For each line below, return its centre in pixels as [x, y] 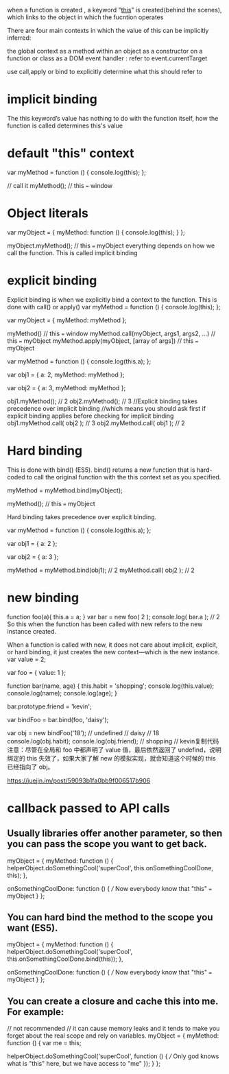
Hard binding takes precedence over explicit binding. [82, 516]
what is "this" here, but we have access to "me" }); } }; [84, 1064]
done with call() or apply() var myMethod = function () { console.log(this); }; [114, 307]
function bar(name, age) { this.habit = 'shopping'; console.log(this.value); [111, 686]
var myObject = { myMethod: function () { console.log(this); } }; [96, 232]
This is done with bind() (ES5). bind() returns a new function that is [101, 470]
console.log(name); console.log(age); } [62, 693]
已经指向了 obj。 [31, 767]
